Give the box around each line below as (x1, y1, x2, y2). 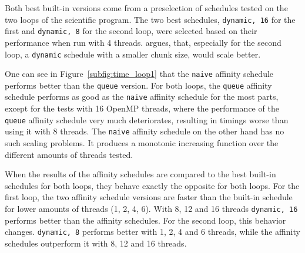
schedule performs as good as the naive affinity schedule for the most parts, (5, 90, 279, 103)
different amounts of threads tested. (5, 148, 133, 160)
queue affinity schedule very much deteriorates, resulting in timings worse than (5, 113, 289, 126)
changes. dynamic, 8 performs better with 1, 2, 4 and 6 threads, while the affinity (5, 225, 300, 238)
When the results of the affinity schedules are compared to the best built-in (5, 168, 276, 180)
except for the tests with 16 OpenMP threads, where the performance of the (5, 102, 279, 114)
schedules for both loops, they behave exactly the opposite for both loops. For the (5, 179, 300, 191)
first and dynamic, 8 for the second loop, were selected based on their (5, 25, 257, 37)
